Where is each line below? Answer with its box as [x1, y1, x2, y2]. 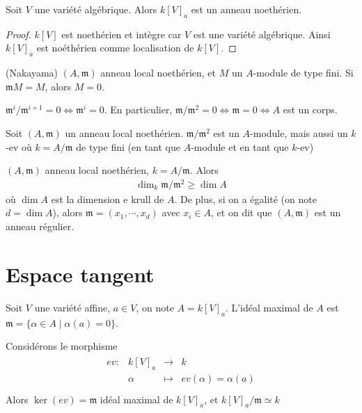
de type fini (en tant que [76, 139, 180, 154]
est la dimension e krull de [51, 191, 164, 206]
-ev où [6, 139, 32, 154]
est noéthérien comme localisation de [36, 40, 194, 55]
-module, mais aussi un [250, 125, 348, 140]
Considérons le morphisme [6, 339, 118, 353]
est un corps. [283, 102, 338, 117]
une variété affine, [34, 300, 111, 314]
